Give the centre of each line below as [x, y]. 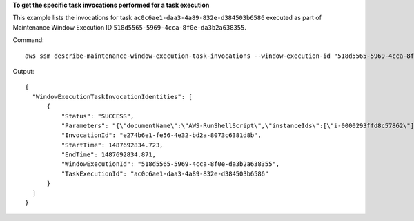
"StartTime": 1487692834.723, [112, 145]
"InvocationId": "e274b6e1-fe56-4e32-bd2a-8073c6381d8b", [161, 135]
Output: [23, 71]
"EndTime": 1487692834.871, [109, 155]
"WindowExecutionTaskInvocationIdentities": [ [112, 97]
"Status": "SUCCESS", [98, 116]
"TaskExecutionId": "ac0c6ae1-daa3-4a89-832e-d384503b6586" [165, 173]
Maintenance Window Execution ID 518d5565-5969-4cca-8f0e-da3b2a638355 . [129, 27]
